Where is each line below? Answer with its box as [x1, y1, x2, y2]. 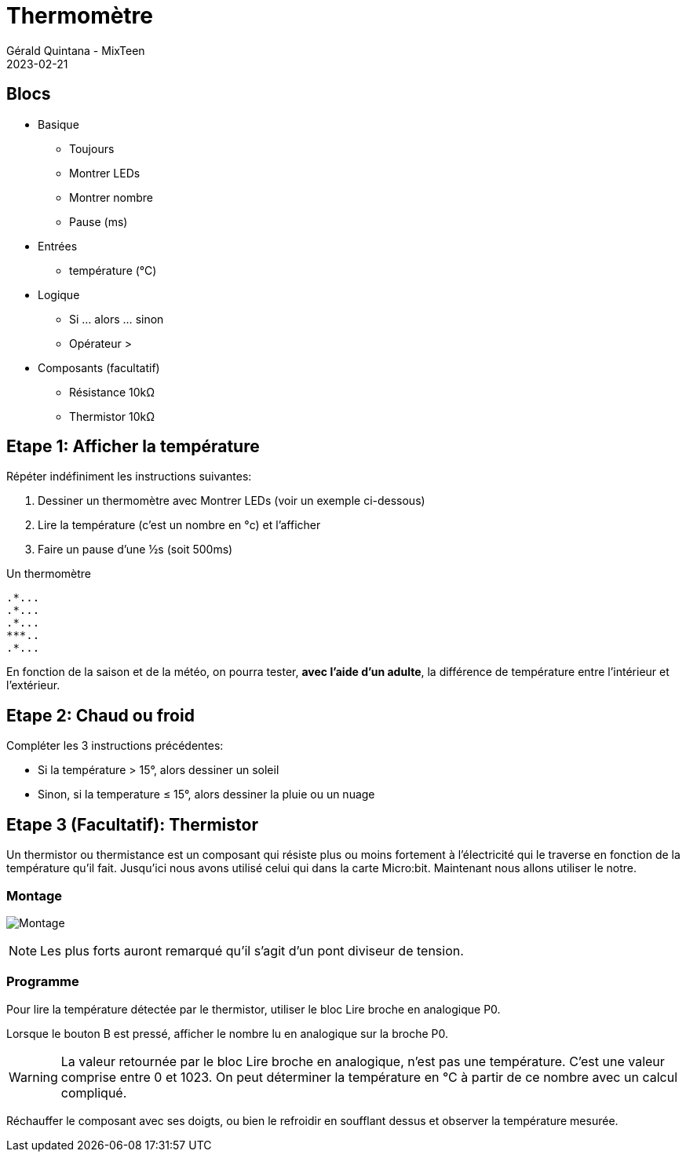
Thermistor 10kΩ [69, 409, 155, 423]
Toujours [69, 141, 115, 155]
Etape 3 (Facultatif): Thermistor [6, 814, 258, 835]
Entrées [38, 239, 78, 253]
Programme [6, 974, 79, 990]
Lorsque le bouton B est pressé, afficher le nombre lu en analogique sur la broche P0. [6, 1026, 448, 1040]
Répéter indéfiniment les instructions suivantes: [6, 469, 252, 484]
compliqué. [60, 1084, 127, 1101]
